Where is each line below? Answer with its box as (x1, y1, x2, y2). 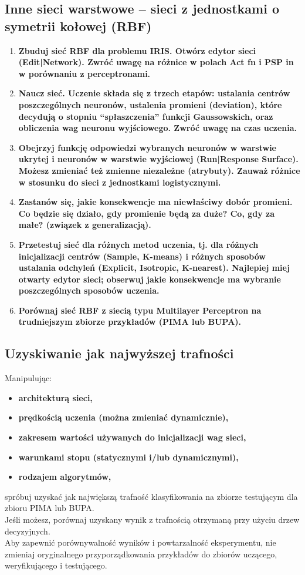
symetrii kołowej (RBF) (5, 16, 152, 35)
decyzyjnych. (5, 524, 50, 537)
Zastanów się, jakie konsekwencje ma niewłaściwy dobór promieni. (18, 196, 293, 208)
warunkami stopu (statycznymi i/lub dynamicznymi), (18, 450, 239, 463)
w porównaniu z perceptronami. (18, 67, 151, 79)
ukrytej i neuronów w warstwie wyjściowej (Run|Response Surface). (18, 153, 299, 165)
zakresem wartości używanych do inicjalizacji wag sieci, (18, 431, 246, 443)
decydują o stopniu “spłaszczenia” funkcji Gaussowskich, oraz (18, 110, 273, 122)
